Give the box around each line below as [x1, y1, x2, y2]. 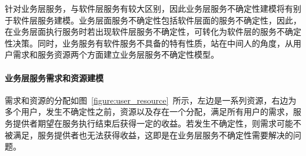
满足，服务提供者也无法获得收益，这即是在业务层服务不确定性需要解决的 [12, 128, 293, 141]
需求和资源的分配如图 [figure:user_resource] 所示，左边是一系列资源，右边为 [5, 94, 297, 106]
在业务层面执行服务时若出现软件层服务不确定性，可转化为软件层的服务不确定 [5, 25, 301, 38]
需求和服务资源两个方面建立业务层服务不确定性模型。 [12, 48, 219, 61]
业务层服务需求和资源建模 [5, 71, 104, 84]
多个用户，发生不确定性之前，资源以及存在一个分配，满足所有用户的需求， [5, 105, 293, 118]
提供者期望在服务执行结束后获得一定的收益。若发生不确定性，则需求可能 [12, 117, 293, 129]
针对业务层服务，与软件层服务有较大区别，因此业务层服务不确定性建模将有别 [5, 2, 301, 14]
